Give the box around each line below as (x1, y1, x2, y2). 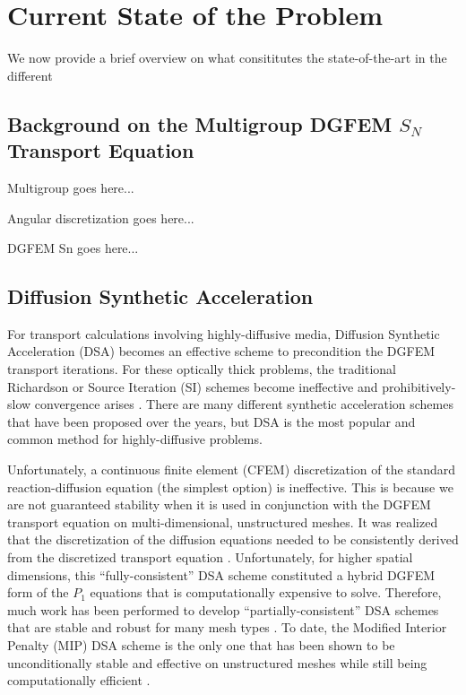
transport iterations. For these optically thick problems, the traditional (7, 360, 397, 378)
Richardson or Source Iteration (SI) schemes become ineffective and (7, 377, 378, 395)
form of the (7, 583, 69, 602)
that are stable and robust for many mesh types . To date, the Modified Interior (7, 618, 447, 637)
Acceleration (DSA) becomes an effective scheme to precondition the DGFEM (7, 342, 436, 361)
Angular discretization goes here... (7, 208, 194, 227)
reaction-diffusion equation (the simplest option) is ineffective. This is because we (7, 477, 453, 496)
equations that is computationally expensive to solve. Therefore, (90, 583, 442, 602)
